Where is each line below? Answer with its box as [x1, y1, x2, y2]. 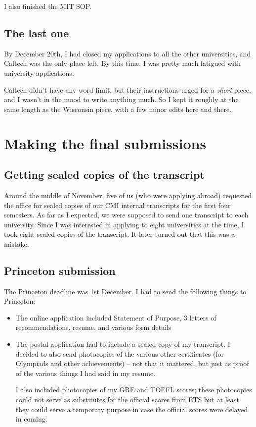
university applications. [4, 67, 74, 78]
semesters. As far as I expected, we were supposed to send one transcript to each [4, 210, 249, 220]
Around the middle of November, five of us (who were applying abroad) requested [4, 190, 252, 200]
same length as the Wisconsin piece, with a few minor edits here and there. [4, 104, 232, 114]
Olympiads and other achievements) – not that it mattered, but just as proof [15, 358, 249, 369]
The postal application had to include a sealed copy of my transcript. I [15, 339, 230, 349]
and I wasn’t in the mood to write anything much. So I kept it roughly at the [4, 94, 239, 105]
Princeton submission [4, 263, 116, 278]
